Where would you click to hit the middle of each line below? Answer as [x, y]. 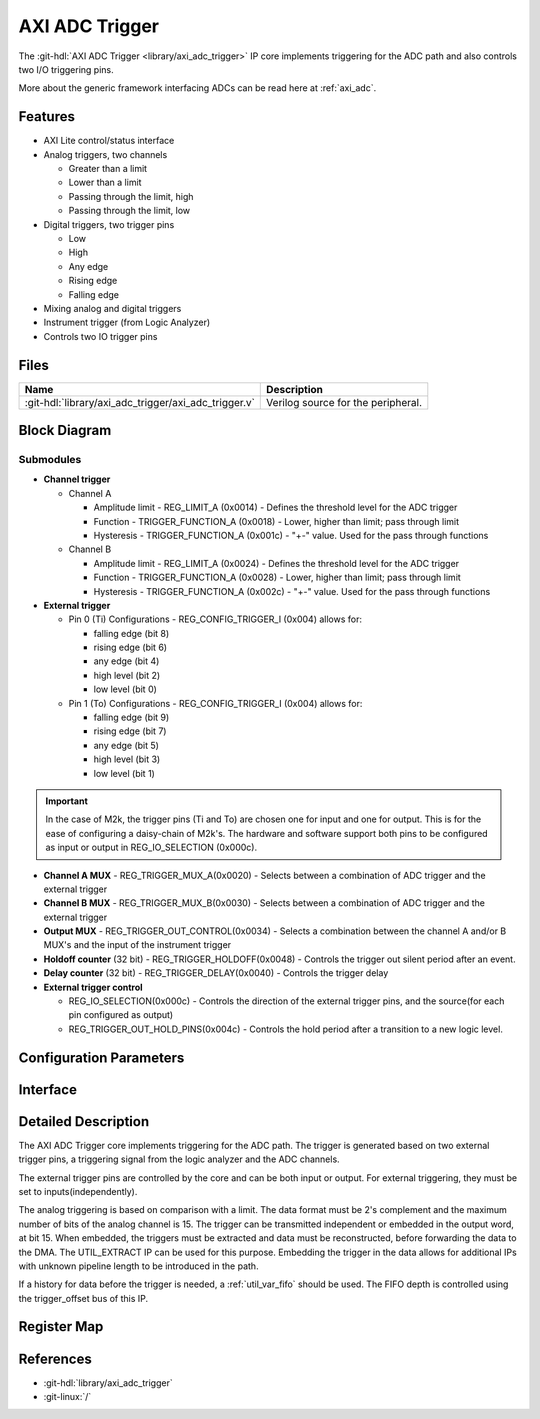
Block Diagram [65, 430]
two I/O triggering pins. [66, 69]
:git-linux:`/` [67, 1396]
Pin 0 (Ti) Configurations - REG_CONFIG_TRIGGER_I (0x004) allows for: [215, 619]
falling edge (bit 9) [131, 717]
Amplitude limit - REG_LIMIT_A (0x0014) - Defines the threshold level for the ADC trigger [275, 507]
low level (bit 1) [124, 773]
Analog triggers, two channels [105, 154]
